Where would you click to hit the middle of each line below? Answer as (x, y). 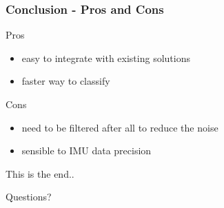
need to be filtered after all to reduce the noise (120, 127)
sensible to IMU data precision (86, 150)
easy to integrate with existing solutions (106, 58)
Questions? (29, 197)
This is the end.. (40, 173)
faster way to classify (66, 81)
